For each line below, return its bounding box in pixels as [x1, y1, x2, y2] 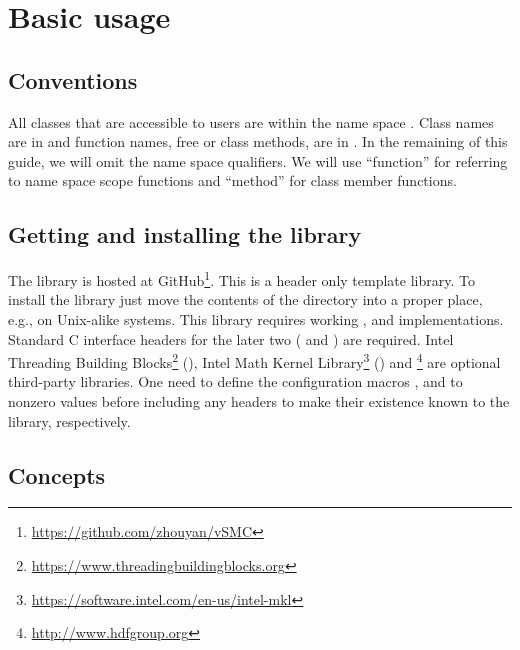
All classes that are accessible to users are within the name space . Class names [8, 111, 494, 132]
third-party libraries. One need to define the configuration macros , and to [8, 371, 463, 392]
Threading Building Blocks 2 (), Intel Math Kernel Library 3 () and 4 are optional [8, 349, 501, 372]
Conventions [8, 64, 138, 95]
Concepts [8, 459, 106, 490]
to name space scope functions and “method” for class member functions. [8, 170, 457, 191]
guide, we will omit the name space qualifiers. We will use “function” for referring [8, 150, 508, 171]
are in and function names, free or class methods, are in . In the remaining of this [8, 131, 508, 152]
